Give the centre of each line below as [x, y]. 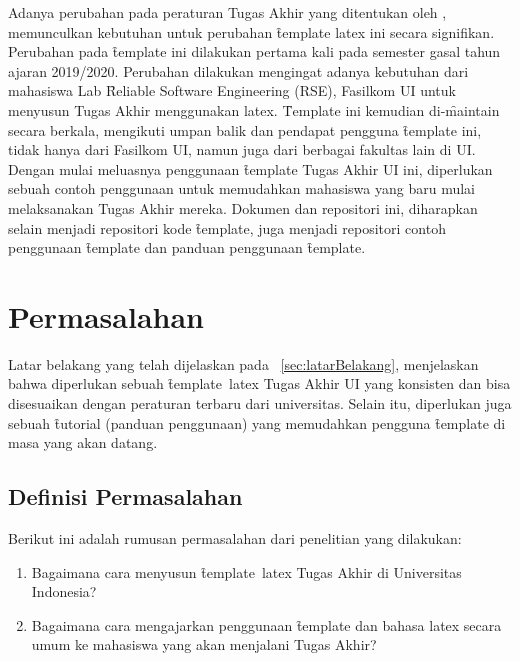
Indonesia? [64, 591]
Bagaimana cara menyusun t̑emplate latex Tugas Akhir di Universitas [246, 571]
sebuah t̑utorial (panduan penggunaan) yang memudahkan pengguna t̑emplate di [257, 422]
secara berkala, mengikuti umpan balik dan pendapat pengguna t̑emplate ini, [245, 129]
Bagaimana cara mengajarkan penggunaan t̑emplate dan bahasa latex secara [266, 624]
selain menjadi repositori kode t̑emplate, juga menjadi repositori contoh [227, 227]
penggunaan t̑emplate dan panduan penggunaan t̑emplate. [187, 247]
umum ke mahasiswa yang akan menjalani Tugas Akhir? [204, 644]
